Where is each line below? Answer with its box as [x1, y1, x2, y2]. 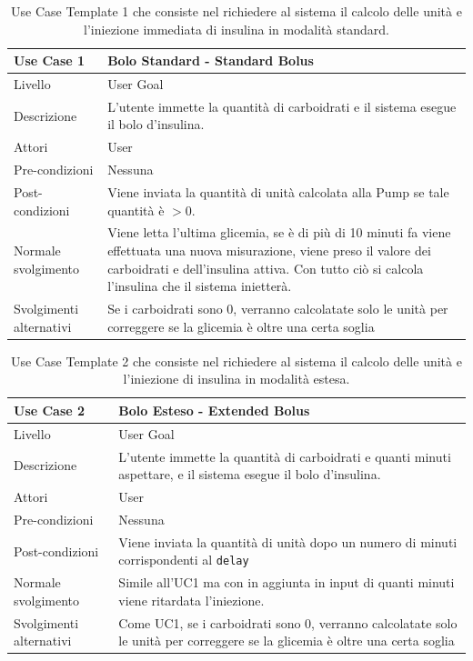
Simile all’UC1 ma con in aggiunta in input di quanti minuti [118, 573, 455, 592]
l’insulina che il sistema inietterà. [107, 276, 292, 295]
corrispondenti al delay [118, 550, 249, 569]
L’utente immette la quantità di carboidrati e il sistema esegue [107, 96, 457, 115]
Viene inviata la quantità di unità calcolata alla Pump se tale [107, 183, 449, 201]
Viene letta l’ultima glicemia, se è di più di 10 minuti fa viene [107, 223, 451, 242]
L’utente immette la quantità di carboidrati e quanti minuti [118, 446, 451, 466]
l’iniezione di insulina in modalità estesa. [123, 369, 350, 388]
